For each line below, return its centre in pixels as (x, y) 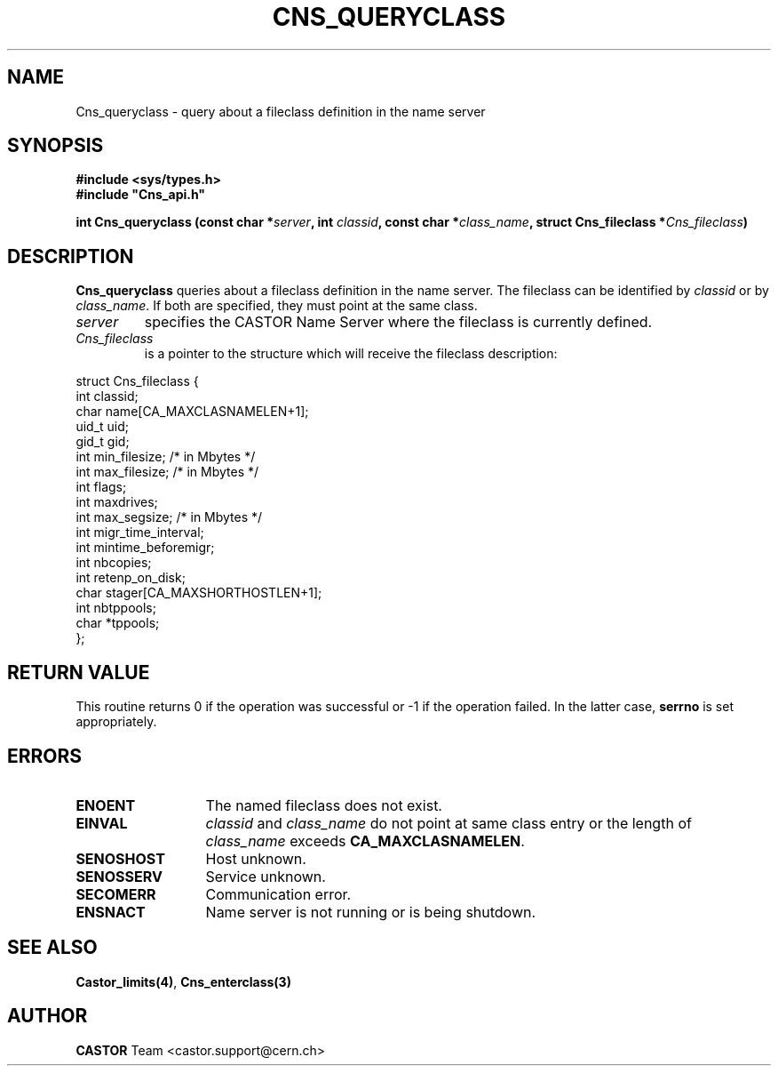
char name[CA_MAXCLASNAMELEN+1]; (192, 412)
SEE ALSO (52, 948)
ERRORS (45, 756)
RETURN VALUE (79, 672)
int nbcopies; (114, 563)
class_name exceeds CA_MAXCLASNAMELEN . (365, 841)
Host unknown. (256, 858)
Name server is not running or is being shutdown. (371, 912)
